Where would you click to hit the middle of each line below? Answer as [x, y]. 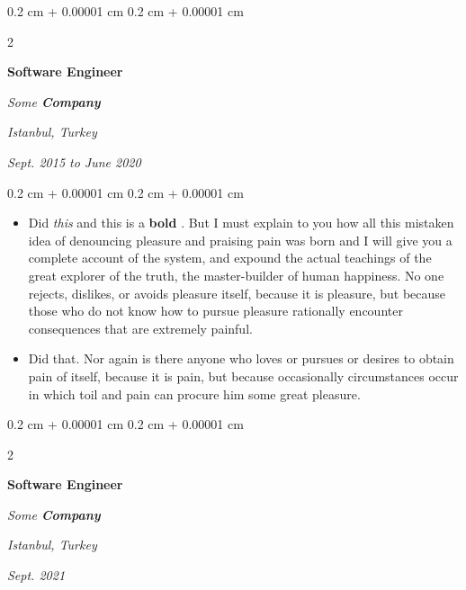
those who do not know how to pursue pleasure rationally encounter [215, 311]
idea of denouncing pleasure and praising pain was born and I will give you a [240, 240]
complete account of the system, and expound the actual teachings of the [230, 258]
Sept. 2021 [36, 575]
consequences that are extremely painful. [140, 328]
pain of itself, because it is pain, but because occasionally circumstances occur [243, 375]
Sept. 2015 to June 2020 [74, 161]
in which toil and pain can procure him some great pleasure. [194, 393]
